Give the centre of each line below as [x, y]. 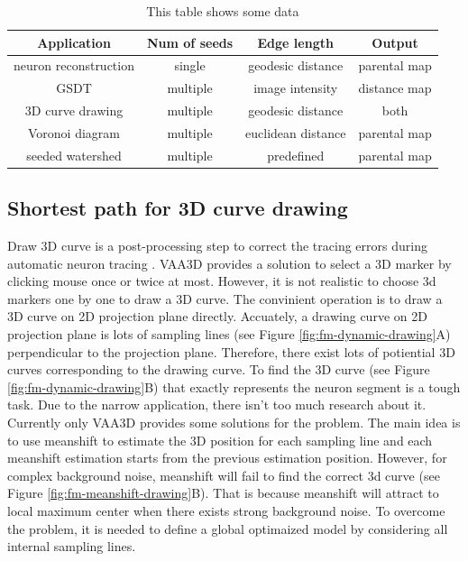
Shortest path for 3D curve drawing [178, 208]
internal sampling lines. [72, 546]
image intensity [296, 88]
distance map [395, 88]
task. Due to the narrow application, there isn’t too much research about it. [217, 405]
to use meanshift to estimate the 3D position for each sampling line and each [220, 440]
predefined [296, 155]
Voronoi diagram [74, 132]
